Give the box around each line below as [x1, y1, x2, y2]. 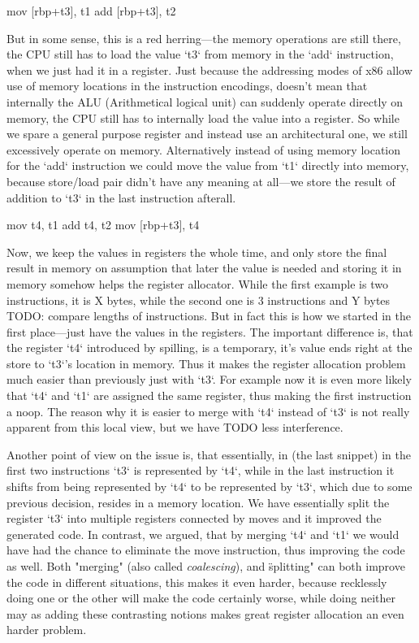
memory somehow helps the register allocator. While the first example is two [6, 275, 388, 292]
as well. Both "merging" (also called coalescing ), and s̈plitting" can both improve [6, 558, 405, 574]
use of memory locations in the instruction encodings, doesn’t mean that [6, 77, 368, 94]
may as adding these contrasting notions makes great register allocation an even [6, 605, 404, 622]
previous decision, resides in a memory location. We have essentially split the [6, 493, 390, 510]
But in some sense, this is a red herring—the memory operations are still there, [6, 29, 401, 46]
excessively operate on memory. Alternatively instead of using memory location [6, 141, 400, 158]
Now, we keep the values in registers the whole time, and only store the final [6, 243, 387, 260]
